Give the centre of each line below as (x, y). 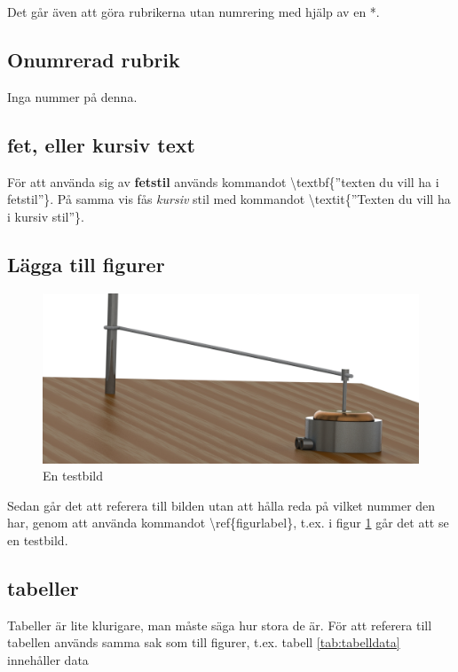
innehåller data (48, 660)
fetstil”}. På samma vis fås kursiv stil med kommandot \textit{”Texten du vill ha (229, 199)
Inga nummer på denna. (72, 96)
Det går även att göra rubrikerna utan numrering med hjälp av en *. (193, 12)
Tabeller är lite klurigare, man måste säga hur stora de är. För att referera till (220, 625)
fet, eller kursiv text (101, 144)
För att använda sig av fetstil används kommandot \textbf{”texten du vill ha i (223, 181)
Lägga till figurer (86, 264)
